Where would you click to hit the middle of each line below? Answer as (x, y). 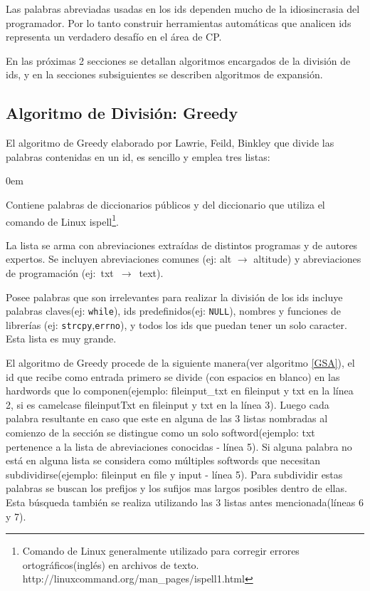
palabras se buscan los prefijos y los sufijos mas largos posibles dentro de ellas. (176, 488)
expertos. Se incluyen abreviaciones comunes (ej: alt (119, 259)
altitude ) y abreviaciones (307, 259)
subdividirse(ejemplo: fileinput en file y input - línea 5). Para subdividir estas (174, 474)
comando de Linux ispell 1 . (62, 220)
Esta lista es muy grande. (61, 339)
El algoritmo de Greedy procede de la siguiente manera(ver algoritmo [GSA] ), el (180, 363)
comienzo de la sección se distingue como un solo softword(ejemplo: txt (160, 433)
